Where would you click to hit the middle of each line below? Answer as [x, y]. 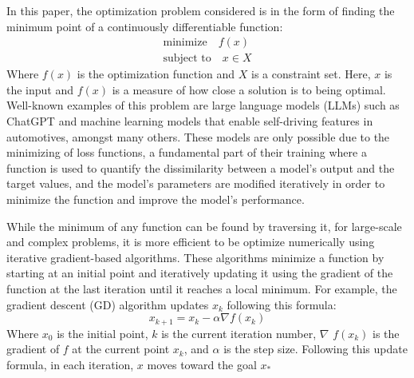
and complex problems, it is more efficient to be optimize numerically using [191, 242]
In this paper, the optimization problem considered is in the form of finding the [201, 10]
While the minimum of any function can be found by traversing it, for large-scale [204, 226]
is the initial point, [103, 333]
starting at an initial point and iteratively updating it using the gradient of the [200, 273]
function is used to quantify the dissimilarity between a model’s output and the [201, 167]
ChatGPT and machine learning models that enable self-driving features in [190, 121]
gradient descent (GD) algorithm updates [108, 304]
